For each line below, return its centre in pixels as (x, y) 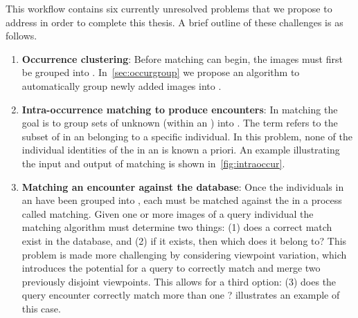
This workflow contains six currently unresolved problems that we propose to (169, 8)
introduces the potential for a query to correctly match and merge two (171, 268)
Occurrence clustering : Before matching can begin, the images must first (182, 58)
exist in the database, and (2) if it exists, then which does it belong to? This (184, 240)
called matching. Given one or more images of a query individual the (168, 213)
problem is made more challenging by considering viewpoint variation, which (184, 254)
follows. (21, 36)
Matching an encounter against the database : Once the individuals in (183, 186)
